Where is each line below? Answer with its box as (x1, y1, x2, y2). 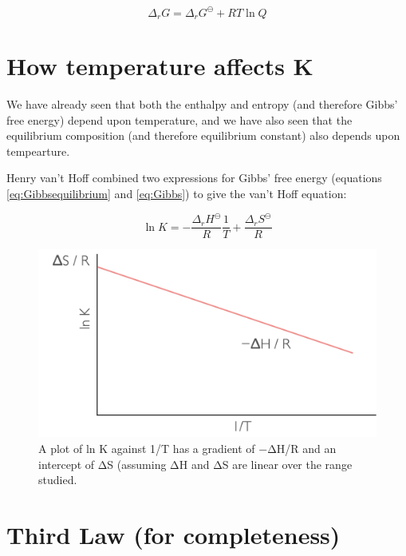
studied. (38, 471, 77, 488)
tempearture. (6, 142, 70, 159)
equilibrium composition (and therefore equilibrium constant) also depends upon (6, 127, 400, 144)
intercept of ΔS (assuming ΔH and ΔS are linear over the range (38, 455, 353, 472)
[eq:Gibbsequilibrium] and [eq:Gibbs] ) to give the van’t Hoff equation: (6, 185, 347, 202)
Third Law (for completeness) (6, 518, 341, 550)
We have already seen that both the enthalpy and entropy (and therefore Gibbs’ (6, 96, 398, 113)
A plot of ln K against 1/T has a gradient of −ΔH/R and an (38, 439, 337, 456)
